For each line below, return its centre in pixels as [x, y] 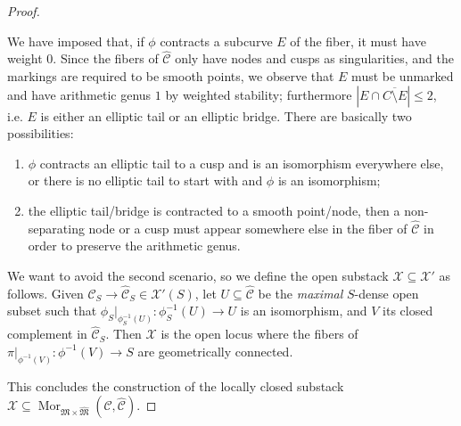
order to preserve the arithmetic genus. [134, 246]
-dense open [387, 293]
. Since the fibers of [106, 58]
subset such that [52, 311]
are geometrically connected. [215, 351]
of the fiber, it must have [358, 41]
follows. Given [45, 293]
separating [56, 228]
